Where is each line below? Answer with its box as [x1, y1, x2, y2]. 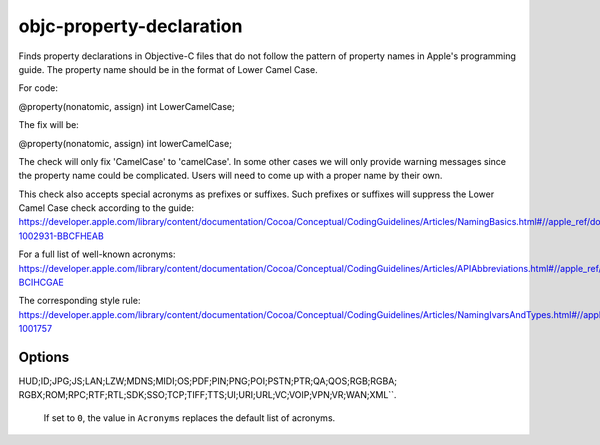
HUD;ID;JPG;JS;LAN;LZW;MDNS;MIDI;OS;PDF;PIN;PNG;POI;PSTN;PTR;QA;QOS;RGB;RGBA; [18, 375, 398, 387]
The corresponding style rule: [18, 295, 141, 307]
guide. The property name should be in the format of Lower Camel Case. [18, 63, 319, 75]
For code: [18, 82, 59, 94]
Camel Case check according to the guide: [18, 202, 195, 214]
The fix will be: [18, 119, 79, 131]
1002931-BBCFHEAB [18, 230, 104, 242]
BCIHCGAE [18, 276, 64, 289]
